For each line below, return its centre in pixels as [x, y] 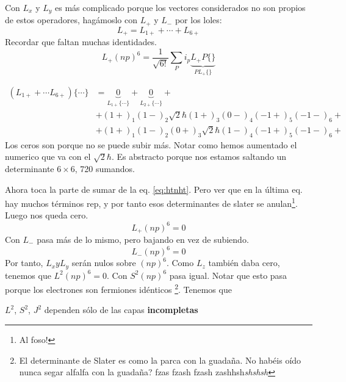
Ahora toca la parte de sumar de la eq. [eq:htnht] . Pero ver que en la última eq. [154, 189]
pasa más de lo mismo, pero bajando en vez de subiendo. [143, 239]
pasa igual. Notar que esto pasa [228, 275]
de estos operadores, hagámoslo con [71, 20]
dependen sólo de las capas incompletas [121, 310]
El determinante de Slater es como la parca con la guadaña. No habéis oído [160, 360]
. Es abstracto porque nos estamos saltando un [199, 157]
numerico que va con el [48, 157]
